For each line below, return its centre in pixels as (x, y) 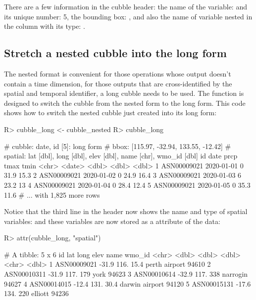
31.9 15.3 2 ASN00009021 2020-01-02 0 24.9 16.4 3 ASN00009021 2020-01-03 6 (123, 175)
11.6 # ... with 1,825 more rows (52, 194)
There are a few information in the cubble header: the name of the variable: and (126, 6)
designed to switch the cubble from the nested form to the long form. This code (125, 103)
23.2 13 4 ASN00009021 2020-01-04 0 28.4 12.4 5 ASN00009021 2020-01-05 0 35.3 (127, 185)
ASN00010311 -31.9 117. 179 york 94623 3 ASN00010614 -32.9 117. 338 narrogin (126, 274)
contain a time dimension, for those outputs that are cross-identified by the (118, 83)
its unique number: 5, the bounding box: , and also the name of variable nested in (128, 16)
